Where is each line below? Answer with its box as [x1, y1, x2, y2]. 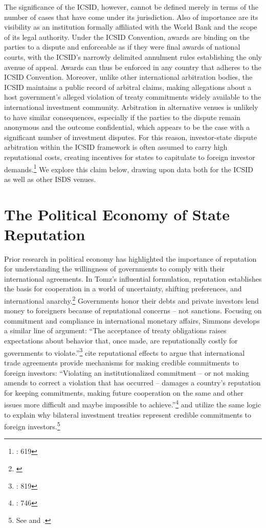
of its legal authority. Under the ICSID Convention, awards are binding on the [4, 31, 250, 42]
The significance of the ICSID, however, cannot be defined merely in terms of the [4, 2, 259, 12]
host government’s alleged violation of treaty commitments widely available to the [4, 91, 261, 102]
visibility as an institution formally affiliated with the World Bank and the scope [4, 21, 257, 32]
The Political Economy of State [4, 203, 230, 224]
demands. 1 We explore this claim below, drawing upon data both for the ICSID [4, 162, 254, 174]
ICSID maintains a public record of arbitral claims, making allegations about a [4, 81, 252, 92]
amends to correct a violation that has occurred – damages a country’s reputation [4, 377, 261, 388]
